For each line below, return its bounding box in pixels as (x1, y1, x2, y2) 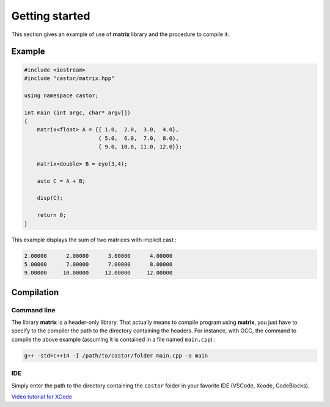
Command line (11, 306, 56, 314)
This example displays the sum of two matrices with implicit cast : (11, 236, 177, 243)
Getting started (11, 9, 90, 23)
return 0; (37, 211, 67, 219)
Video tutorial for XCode (11, 393, 73, 400)
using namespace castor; (24, 92, 99, 99)
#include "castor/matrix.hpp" (24, 75, 115, 82)
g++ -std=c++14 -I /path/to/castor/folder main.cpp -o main (24, 352, 208, 359)
